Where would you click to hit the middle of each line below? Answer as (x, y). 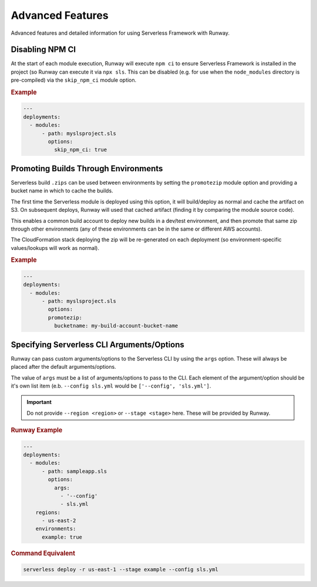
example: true (62, 537)
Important (39, 402)
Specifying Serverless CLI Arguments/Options (98, 344)
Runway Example (37, 431)
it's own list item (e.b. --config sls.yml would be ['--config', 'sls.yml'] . (111, 386)
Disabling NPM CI (43, 50)
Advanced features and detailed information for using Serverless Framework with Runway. (120, 33)
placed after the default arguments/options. (64, 367)
